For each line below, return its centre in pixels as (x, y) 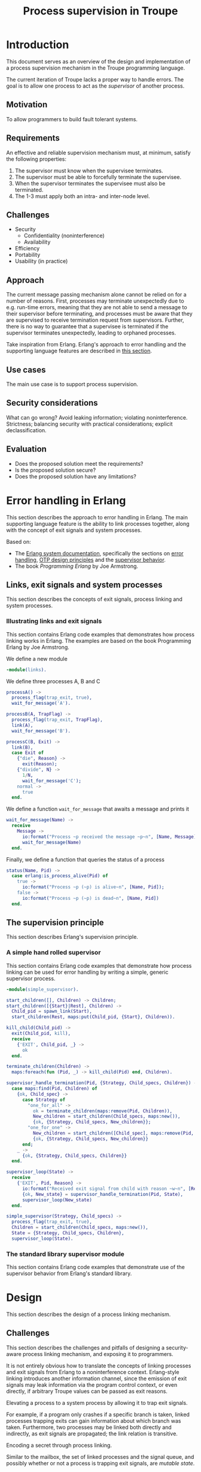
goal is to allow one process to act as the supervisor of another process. (95, 86)
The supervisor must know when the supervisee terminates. (89, 170)
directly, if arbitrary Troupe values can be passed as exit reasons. (87, 1391)
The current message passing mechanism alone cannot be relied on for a (96, 295)
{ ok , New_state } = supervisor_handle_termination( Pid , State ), (103, 1194)
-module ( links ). (26, 670)
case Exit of (28, 753)
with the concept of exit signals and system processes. (74, 530)
